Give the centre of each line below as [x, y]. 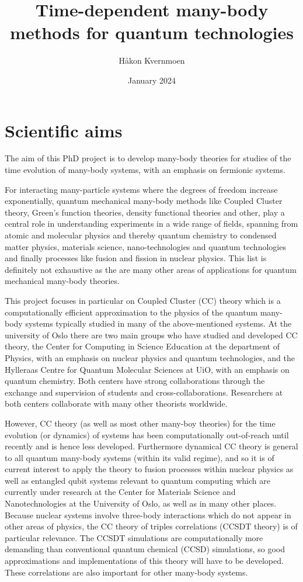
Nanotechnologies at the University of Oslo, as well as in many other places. [141, 503]
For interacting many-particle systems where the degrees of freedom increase [141, 189]
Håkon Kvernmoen [152, 60]
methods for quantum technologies [152, 32]
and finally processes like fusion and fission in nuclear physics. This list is [136, 258]
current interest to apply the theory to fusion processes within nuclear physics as [149, 469]
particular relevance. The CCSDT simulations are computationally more [134, 537]
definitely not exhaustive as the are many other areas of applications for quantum [151, 269]
